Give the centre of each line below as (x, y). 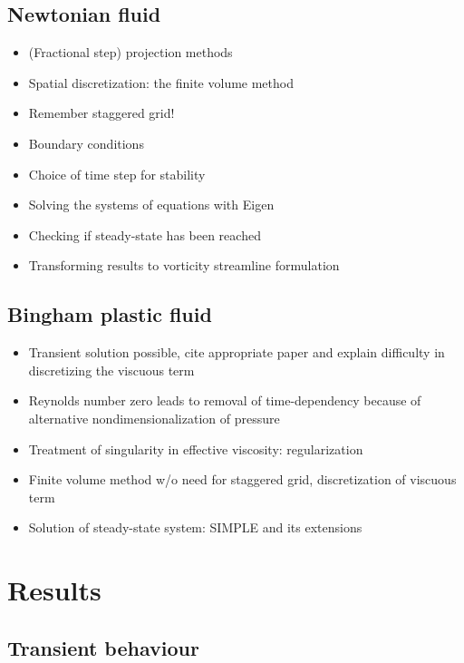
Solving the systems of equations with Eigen (151, 205)
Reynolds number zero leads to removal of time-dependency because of (225, 400)
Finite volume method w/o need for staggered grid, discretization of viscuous (242, 479)
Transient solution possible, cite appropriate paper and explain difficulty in (237, 352)
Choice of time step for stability (117, 174)
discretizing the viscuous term (111, 370)
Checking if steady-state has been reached (145, 234)
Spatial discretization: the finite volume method (161, 82)
